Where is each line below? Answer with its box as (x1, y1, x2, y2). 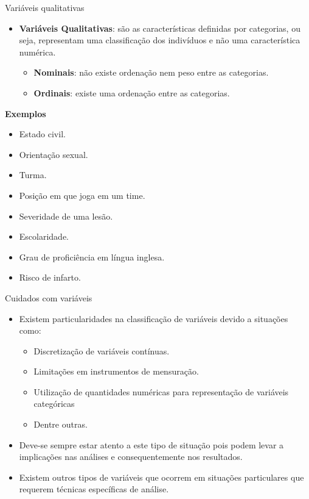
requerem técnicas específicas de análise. (19, 483, 169, 495)
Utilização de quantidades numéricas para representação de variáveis (33, 385, 289, 398)
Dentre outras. (33, 418, 88, 431)
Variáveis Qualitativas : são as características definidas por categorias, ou (19, 21, 300, 34)
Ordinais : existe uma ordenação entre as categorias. (33, 86, 230, 99)
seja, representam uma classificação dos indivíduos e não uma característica (19, 34, 300, 46)
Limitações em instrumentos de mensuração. (33, 365, 199, 378)
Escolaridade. (19, 230, 69, 243)
